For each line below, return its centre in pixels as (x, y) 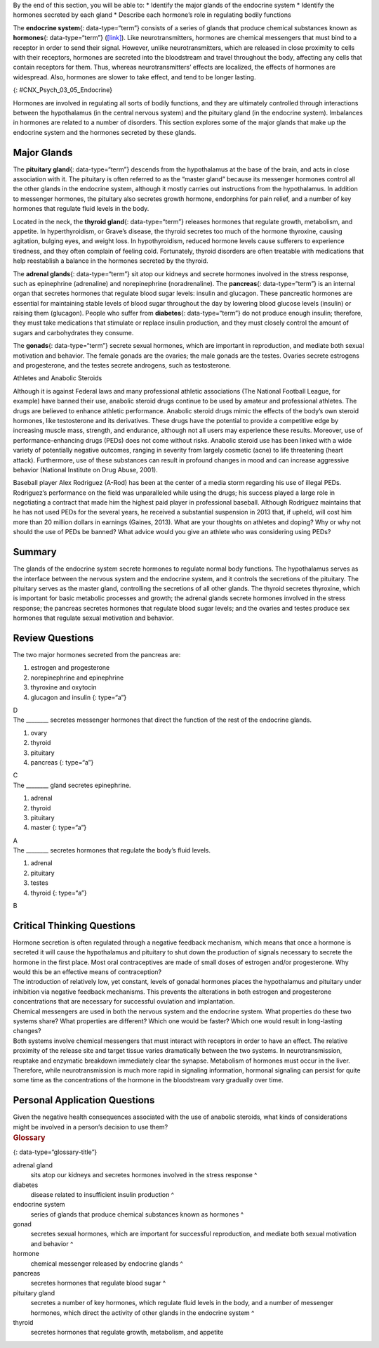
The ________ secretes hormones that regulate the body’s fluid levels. (112, 850)
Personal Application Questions (84, 1100)
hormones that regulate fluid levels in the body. (81, 209)
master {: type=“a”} (59, 828)
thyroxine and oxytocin (64, 687)
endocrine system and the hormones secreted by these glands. (105, 132)
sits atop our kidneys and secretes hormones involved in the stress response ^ (144, 1175)
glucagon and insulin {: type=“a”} (79, 697)
